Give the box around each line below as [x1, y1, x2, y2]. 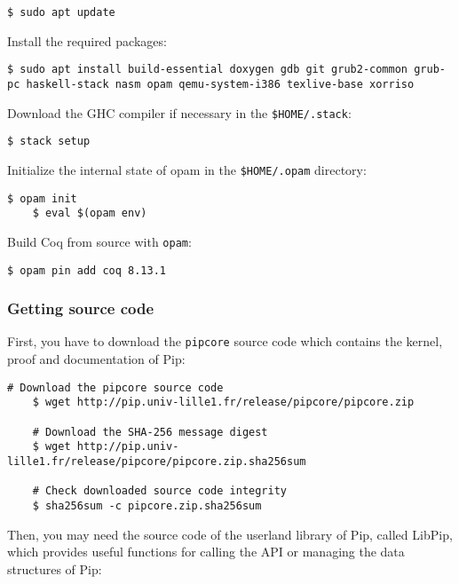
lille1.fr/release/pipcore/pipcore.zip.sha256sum [7, 454, 306, 468]
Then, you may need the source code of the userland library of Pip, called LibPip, [7, 525, 453, 543]
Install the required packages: [7, 31, 167, 50]
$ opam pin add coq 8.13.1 [7, 264, 166, 277]
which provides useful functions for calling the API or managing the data [7, 542, 405, 561]
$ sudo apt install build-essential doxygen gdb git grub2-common [7, 63, 408, 76]
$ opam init [7, 192, 77, 205]
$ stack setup [7, 135, 91, 148]
